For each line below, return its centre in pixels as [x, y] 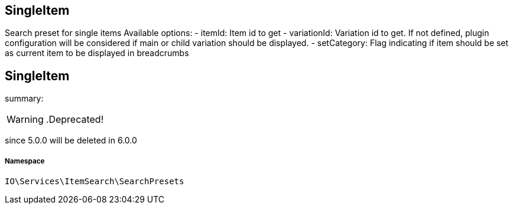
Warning [25, 120]
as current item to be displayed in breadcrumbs [97, 53]
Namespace [25, 161]
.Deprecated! [75, 120]
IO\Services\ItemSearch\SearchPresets [95, 182]
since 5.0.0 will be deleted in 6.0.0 [71, 141]
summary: [24, 99]
